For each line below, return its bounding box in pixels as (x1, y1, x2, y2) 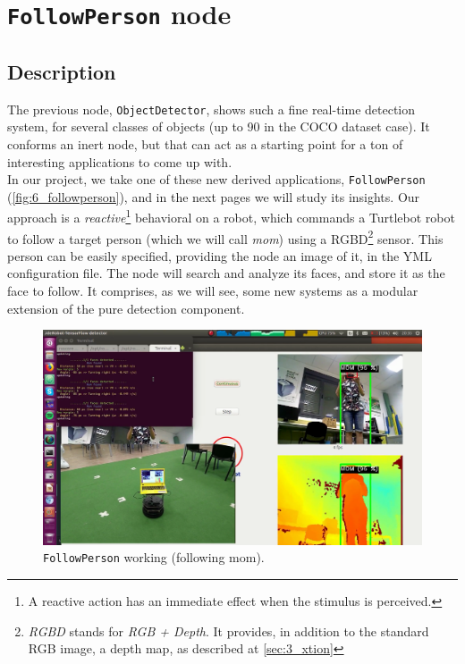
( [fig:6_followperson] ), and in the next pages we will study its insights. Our (7, 187, 420, 206)
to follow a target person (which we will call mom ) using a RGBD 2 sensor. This (7, 226, 444, 248)
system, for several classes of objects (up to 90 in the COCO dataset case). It (7, 117, 430, 136)
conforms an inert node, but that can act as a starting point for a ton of (7, 134, 403, 153)
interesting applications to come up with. (7, 152, 232, 171)
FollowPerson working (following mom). (43, 548, 265, 567)
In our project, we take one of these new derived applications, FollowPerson (7, 170, 426, 189)
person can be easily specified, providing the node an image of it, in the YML (7, 246, 432, 265)
